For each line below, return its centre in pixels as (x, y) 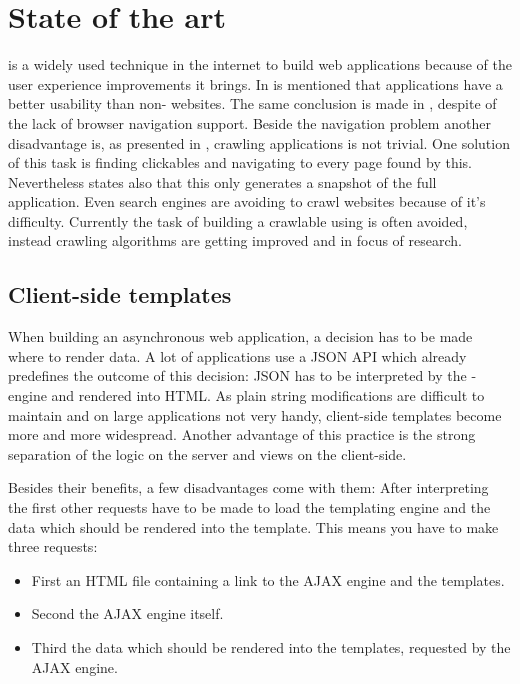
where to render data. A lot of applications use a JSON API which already (237, 355)
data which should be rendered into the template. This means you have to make (253, 526)
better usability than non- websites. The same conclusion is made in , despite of (252, 103)
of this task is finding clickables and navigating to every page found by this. (240, 162)
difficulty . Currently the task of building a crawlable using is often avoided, (238, 220)
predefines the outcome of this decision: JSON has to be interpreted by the (237, 375)
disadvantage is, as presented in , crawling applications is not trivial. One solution (259, 142)
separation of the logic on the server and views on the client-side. (207, 453)
